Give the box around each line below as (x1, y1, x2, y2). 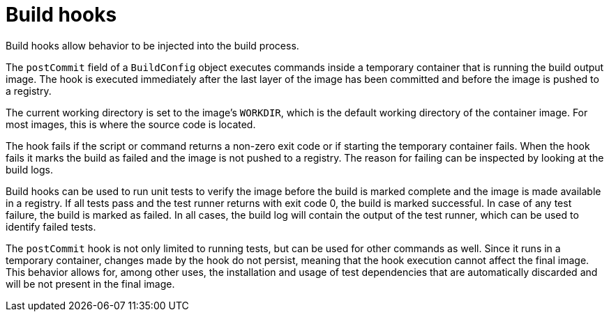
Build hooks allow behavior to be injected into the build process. (6, 39, 299, 52)
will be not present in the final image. (6, 277, 175, 290)
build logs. (6, 163, 53, 176)
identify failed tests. (6, 220, 96, 233)
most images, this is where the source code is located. (6, 118, 256, 130)
